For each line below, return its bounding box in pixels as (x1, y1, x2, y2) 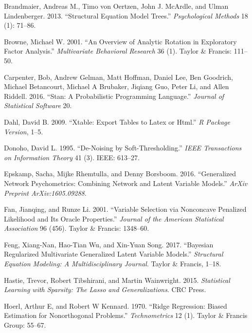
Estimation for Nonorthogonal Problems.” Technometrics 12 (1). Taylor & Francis (4, 310, 248, 320)
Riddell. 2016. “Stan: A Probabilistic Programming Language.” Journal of (4, 91, 224, 101)
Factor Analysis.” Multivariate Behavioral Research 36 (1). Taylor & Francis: (4, 46, 232, 56)
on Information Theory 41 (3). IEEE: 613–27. (4, 152, 140, 162)
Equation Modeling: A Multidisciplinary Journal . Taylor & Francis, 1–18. (4, 259, 221, 269)
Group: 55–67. (4, 320, 46, 330)
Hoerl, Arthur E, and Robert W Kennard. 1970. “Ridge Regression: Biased (4, 300, 227, 311)
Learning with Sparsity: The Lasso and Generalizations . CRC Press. (4, 284, 206, 295)
